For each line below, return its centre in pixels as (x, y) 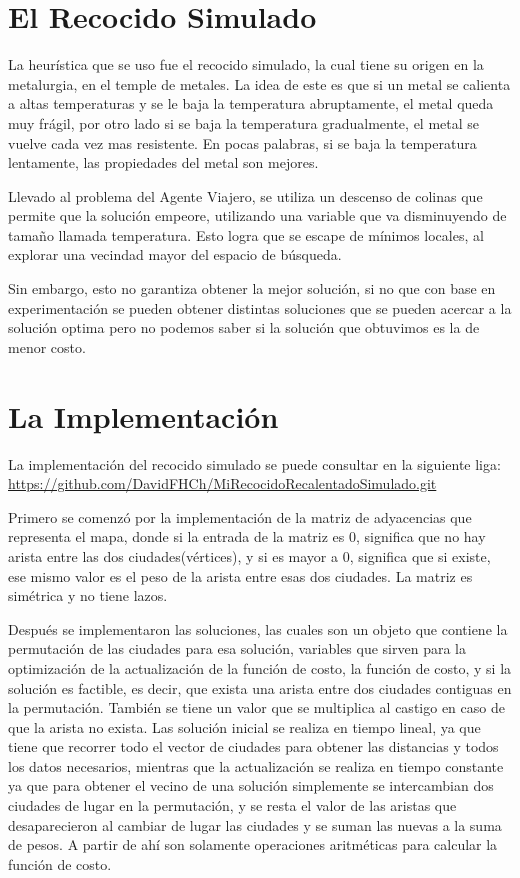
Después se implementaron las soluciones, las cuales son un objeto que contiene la (258, 628)
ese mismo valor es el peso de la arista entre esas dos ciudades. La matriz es (240, 575)
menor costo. (47, 346)
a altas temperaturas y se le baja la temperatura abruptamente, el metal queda (251, 103)
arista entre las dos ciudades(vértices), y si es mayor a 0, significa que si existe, (249, 555)
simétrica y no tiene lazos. (88, 595)
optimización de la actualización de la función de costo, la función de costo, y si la (260, 667)
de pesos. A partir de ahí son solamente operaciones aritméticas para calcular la (253, 844)
